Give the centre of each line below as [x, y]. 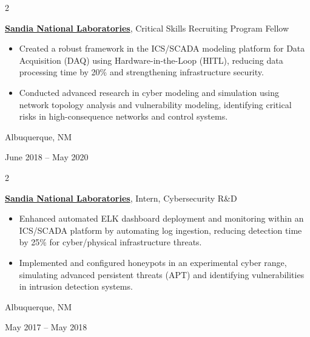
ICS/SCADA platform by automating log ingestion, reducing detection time [160, 230]
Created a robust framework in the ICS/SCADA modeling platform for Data [162, 48]
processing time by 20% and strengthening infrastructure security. [141, 72]
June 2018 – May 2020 [47, 157]
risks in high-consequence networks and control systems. [123, 116]
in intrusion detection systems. [76, 286]
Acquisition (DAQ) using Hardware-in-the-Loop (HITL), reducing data [151, 60]
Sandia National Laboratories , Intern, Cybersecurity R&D [121, 198]
